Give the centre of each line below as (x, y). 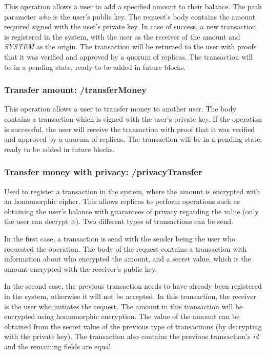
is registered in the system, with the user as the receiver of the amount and (122, 36)
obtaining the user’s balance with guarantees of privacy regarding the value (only (131, 211)
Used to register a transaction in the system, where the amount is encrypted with (132, 191)
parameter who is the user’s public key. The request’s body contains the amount (130, 16)
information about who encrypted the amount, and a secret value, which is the (128, 259)
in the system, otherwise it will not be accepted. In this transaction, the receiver (130, 296)
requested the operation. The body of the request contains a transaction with (126, 248)
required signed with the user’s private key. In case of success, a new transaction (130, 26)
